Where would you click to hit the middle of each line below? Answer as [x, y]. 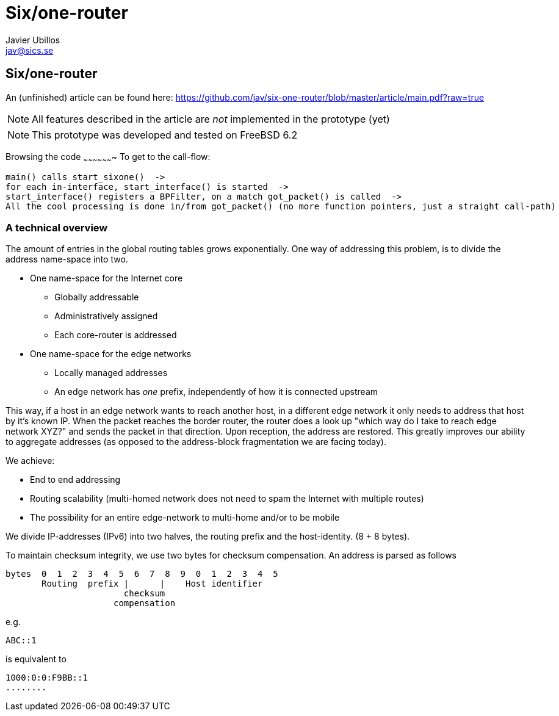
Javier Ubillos [33, 40]
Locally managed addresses [111, 373]
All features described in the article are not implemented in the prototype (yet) [211, 119]
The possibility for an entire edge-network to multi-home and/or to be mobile [185, 518]
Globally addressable [97, 297]
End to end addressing [75, 480]
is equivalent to [36, 659]
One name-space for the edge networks [111, 354]
